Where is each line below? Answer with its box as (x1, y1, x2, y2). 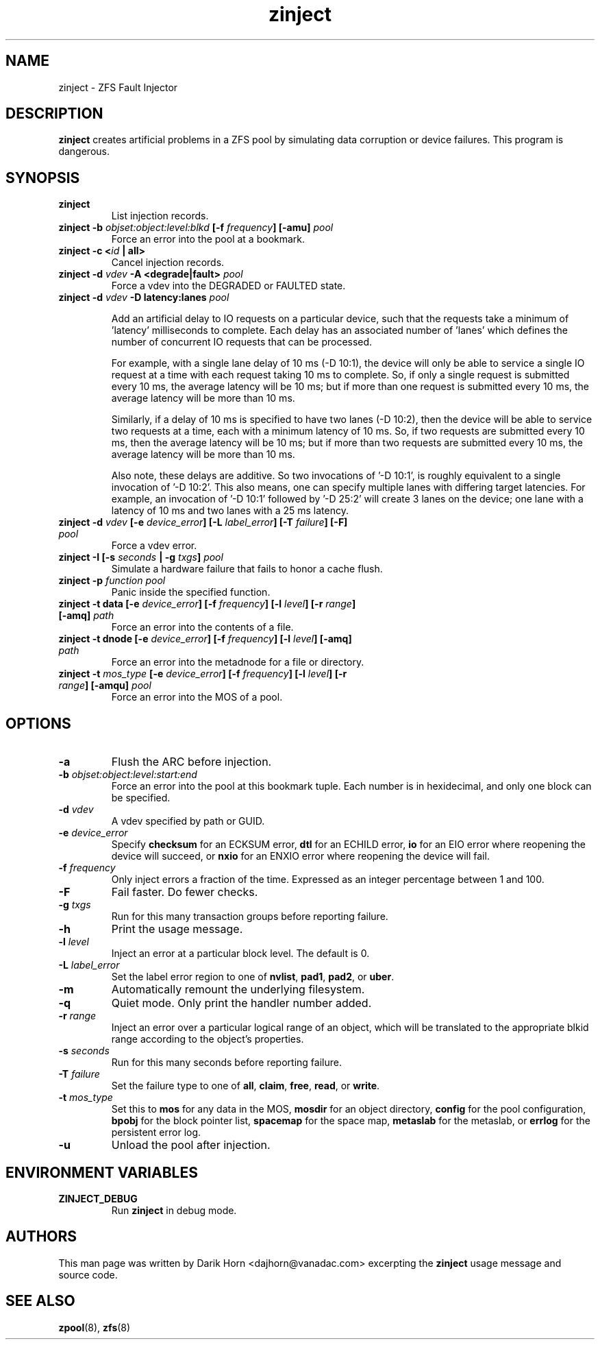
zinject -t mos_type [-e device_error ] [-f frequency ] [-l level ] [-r (58, 668, 347, 680)
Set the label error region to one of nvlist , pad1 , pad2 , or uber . (111, 971, 395, 983)
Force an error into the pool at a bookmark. (111, 233, 305, 245)
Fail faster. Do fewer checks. (111, 885, 258, 899)
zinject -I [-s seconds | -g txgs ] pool (58, 551, 223, 564)
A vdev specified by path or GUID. (111, 815, 265, 827)
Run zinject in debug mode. (111, 1204, 237, 1216)
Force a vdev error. (111, 540, 197, 552)
